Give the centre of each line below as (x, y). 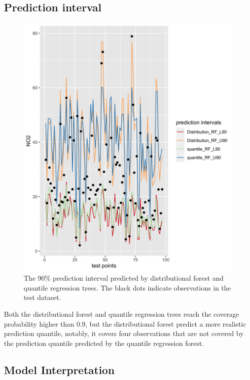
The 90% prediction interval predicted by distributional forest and (124, 278)
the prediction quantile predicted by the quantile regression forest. (104, 343)
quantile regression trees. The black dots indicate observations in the (127, 287)
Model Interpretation (59, 369)
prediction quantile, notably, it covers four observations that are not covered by (124, 333)
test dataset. (42, 297)
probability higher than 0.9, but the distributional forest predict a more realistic (125, 323)
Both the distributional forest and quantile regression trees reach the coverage (122, 314)
